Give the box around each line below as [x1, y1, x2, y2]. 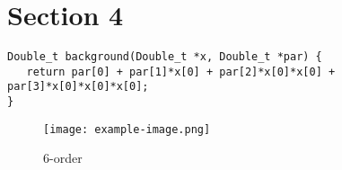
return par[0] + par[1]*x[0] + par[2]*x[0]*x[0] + [26, 65, 336, 78]
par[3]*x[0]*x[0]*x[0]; [7, 80, 149, 94]
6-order [43, 148, 83, 167]
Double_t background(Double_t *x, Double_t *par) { [7, 50, 322, 64]
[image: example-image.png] [43, 122, 211, 136]
